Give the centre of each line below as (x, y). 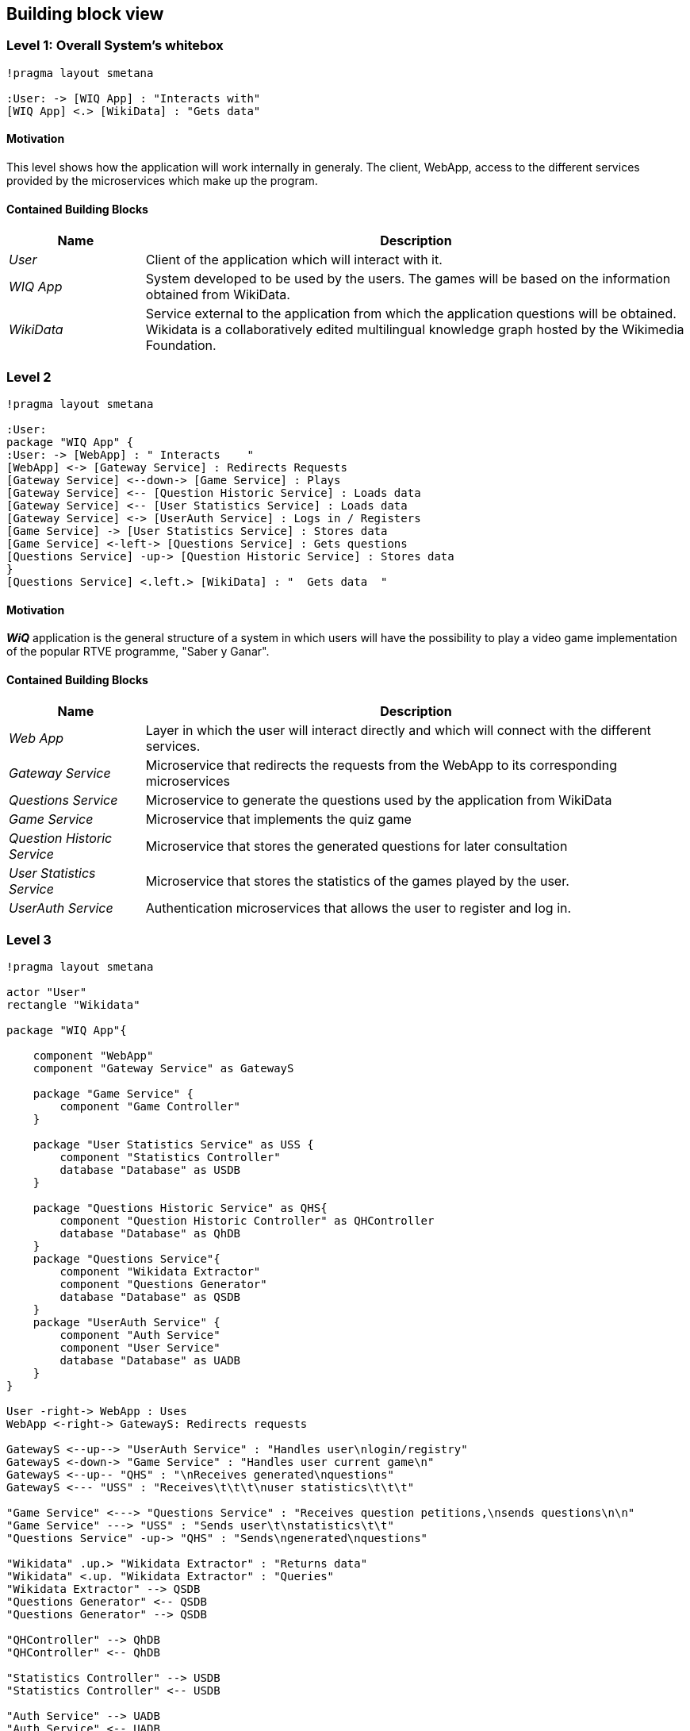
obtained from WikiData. (218, 295)
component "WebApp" (93, 1056)
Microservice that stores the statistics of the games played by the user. (357, 881)
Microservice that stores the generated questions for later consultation (356, 846)
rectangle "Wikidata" (73, 1005)
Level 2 (29, 377)
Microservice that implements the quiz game (278, 819)
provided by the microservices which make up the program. (162, 181)
